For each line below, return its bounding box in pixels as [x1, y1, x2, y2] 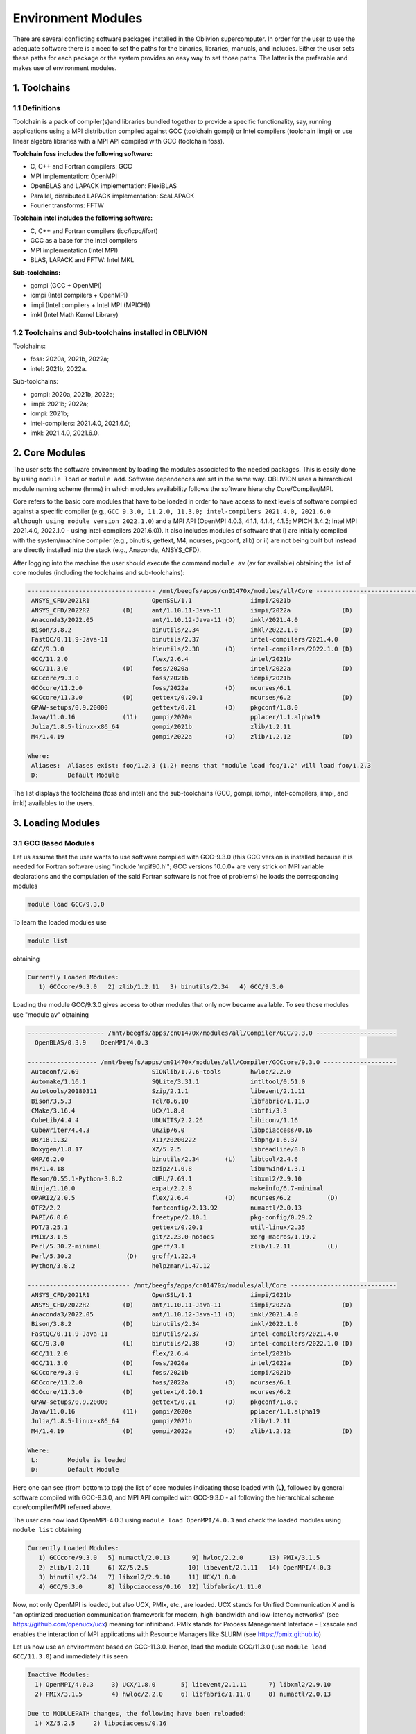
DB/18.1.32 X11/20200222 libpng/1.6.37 [31, 1136, 298, 1144]
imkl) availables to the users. [12, 798, 95, 807]
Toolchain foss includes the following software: [12, 150, 153, 158]
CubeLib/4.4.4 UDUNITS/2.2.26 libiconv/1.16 [31, 1117, 298, 1124]
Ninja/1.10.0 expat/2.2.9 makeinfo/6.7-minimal [31, 1185, 324, 1192]
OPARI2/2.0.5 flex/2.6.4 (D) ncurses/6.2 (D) [31, 1194, 339, 1202]
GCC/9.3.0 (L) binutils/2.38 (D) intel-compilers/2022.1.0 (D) [31, 1339, 353, 1348]
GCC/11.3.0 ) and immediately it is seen [12, 1652, 128, 1660]
